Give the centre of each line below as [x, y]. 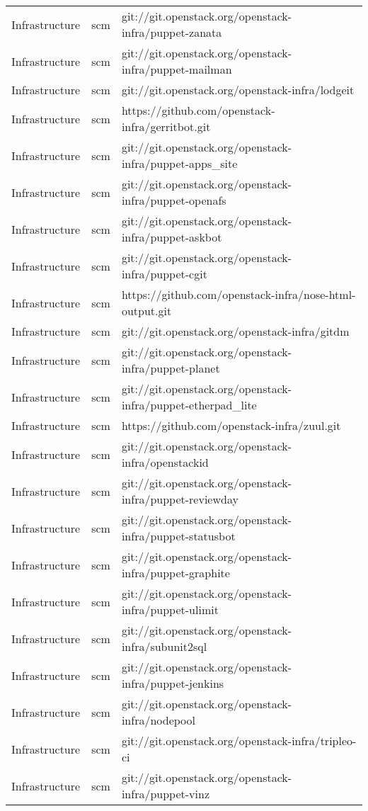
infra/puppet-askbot [172, 237]
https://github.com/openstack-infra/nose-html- [238, 294]
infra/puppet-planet [171, 368]
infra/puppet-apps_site [179, 163]
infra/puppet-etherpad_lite [189, 405]
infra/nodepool [158, 720]
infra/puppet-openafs [174, 200]
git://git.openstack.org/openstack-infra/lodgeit [238, 90]
